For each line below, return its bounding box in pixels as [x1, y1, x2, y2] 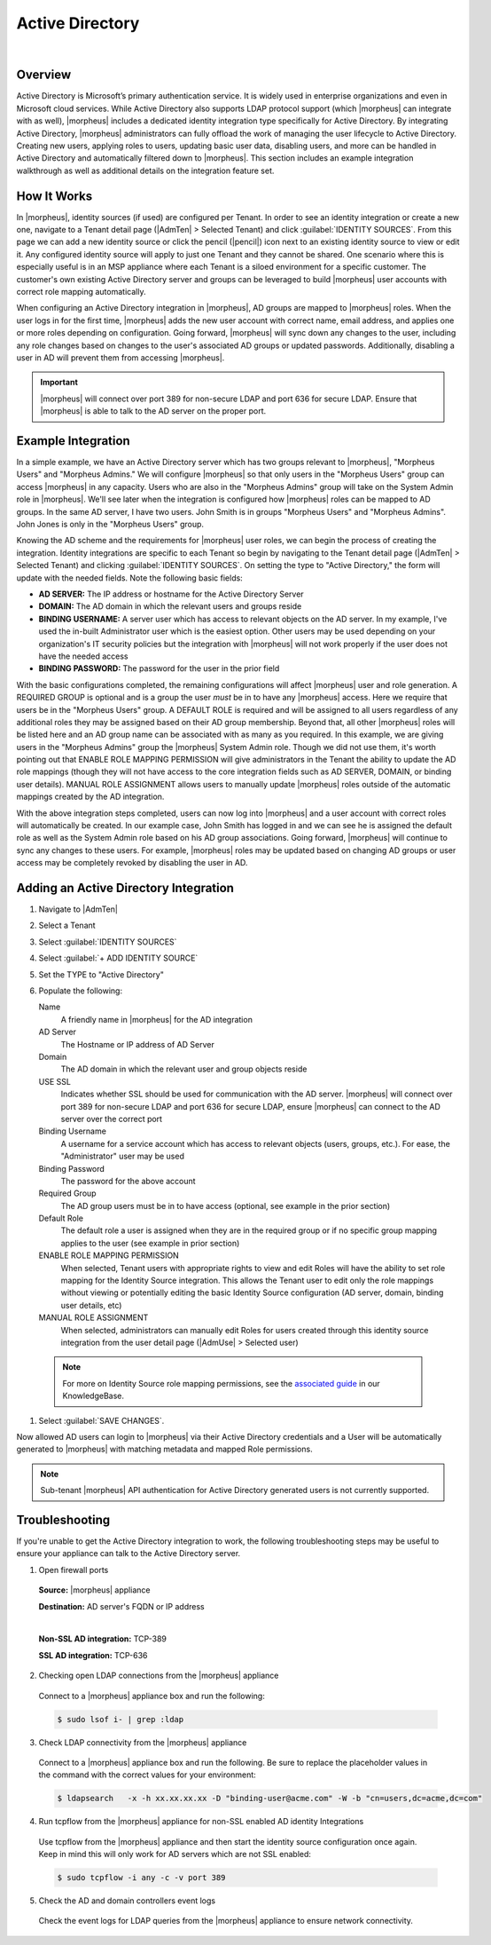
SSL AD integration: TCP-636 [38, 1649, 148, 1660]
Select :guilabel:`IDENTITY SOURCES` [38, 937, 177, 947]
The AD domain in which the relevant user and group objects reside [60, 1063, 308, 1074]
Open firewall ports [38, 1564, 109, 1575]
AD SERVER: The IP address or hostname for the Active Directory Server [38, 589, 305, 599]
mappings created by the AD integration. [16, 791, 165, 803]
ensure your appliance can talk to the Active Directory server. [16, 1548, 241, 1559]
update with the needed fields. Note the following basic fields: [16, 573, 243, 583]
